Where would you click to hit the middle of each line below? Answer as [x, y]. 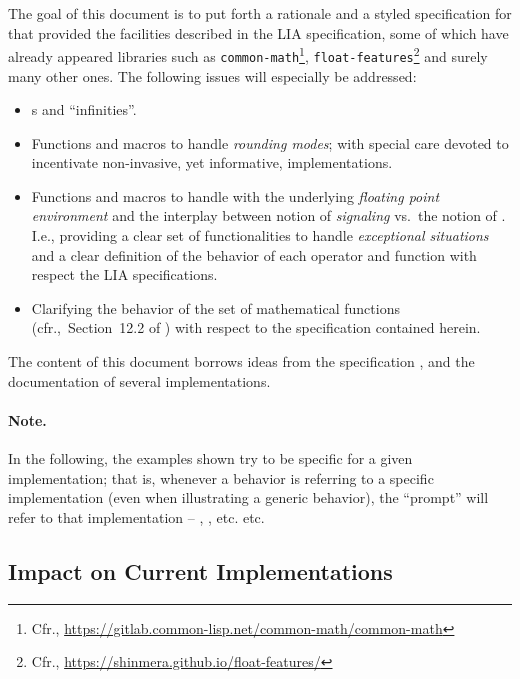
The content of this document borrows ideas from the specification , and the [241, 361]
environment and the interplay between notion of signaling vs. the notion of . [268, 215]
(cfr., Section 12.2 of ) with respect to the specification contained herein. [256, 327]
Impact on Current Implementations [200, 570]
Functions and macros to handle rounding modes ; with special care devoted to [270, 142]
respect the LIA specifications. [124, 274]
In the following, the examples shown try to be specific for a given [210, 458]
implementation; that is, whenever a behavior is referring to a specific [221, 477]
